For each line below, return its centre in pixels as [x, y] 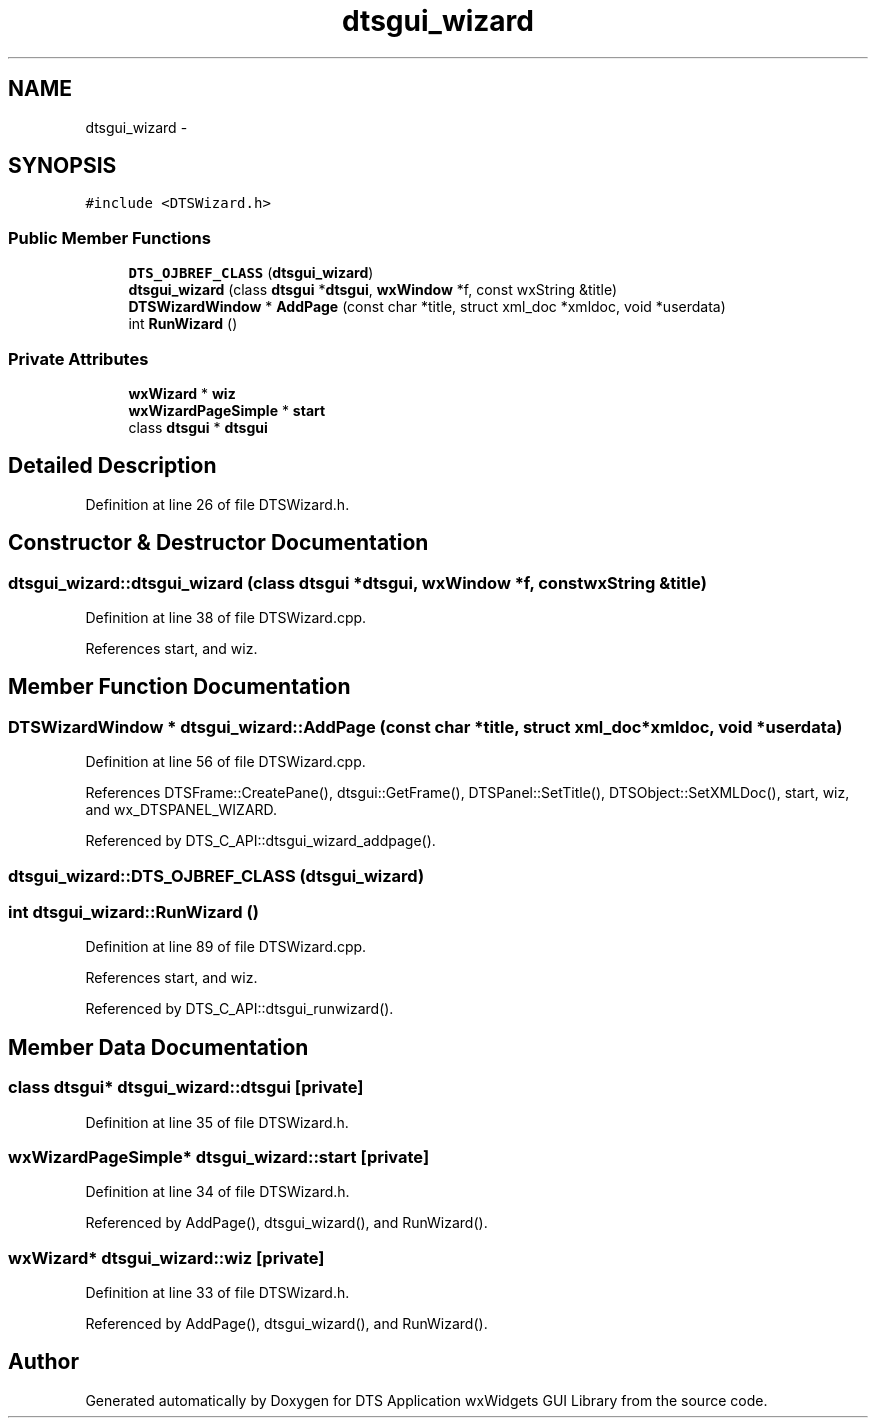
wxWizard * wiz [182, 393]
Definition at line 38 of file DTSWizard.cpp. [226, 617]
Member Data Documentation [158, 1047]
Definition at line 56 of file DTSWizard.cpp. [225, 762]
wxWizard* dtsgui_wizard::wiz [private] [166, 1257]
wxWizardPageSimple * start [227, 410]
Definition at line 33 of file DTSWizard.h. [217, 1293]
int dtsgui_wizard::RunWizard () [133, 911]
